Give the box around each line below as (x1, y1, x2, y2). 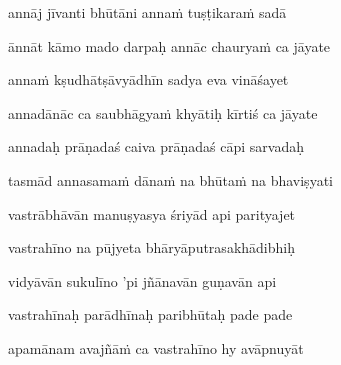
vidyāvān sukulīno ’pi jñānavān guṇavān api (8, 270, 277, 291)
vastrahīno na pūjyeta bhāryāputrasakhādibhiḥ (8, 237, 295, 258)
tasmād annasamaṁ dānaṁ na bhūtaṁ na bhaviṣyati (8, 169, 333, 190)
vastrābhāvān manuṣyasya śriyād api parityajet (8, 203, 296, 224)
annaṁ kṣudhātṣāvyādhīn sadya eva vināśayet (8, 69, 289, 90)
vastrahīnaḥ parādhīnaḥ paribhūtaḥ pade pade (8, 304, 293, 325)
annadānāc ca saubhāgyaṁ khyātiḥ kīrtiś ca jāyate (8, 102, 318, 123)
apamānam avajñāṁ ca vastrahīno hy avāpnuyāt (8, 337, 304, 358)
